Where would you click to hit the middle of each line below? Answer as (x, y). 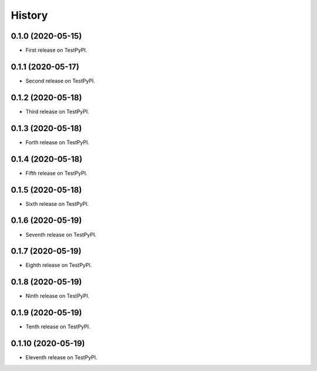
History (29, 15)
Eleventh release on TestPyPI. (62, 358)
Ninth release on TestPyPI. (58, 296)
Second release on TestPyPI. (60, 81)
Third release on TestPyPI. (57, 111)
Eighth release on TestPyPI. (59, 265)
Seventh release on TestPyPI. (61, 234)
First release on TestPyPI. (56, 50)
